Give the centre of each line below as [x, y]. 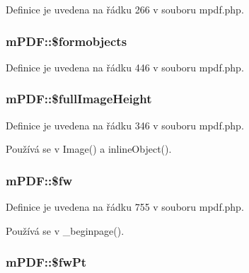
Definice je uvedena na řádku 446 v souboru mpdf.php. [125, 67]
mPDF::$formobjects [66, 41]
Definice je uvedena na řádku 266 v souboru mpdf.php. [125, 9]
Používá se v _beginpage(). [65, 230]
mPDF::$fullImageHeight [79, 99]
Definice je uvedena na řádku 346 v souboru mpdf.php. [125, 125]
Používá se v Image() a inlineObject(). [89, 149]
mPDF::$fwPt [46, 262]
